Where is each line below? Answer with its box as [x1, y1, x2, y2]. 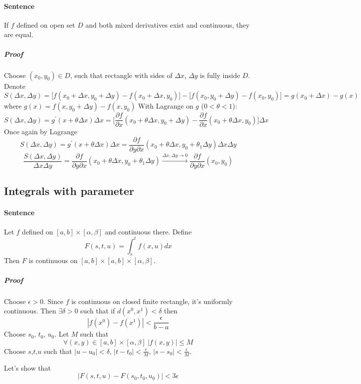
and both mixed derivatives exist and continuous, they [85, 19, 250, 30]
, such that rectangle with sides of [70, 70, 173, 80]
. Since [43, 296, 64, 306]
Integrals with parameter [4, 183, 134, 198]
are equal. [4, 29, 34, 39]
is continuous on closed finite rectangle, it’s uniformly [71, 296, 233, 306]
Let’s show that [4, 362, 51, 373]
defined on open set [16, 19, 75, 30]
